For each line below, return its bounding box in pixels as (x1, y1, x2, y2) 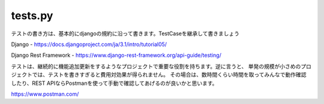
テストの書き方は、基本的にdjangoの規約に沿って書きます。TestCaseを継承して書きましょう (11, 30, 240, 37)
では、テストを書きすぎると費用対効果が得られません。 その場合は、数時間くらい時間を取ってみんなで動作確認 (32, 71, 307, 78)
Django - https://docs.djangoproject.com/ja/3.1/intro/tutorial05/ (11, 41, 167, 48)
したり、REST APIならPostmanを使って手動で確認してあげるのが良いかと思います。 (11, 79, 218, 87)
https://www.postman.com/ (11, 90, 79, 97)
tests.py (11, 9, 53, 22)
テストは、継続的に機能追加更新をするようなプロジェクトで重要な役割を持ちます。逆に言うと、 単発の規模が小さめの (11, 63, 301, 70)
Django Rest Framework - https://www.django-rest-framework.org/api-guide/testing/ (11, 51, 221, 59)
